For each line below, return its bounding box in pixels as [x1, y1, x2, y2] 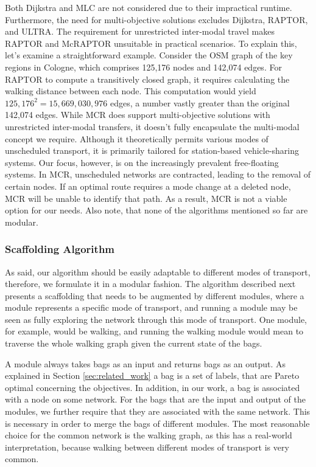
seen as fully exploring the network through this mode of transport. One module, [5, 313, 307, 325]
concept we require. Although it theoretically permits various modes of [5, 132, 269, 145]
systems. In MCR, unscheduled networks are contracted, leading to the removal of [5, 168, 311, 181]
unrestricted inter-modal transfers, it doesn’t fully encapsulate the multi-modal [5, 120, 300, 133]
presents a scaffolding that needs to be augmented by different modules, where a [5, 289, 304, 302]
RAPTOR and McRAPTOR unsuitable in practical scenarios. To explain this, [5, 36, 297, 49]
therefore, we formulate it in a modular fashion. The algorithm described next [5, 277, 296, 290]
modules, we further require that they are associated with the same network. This [5, 405, 311, 418]
